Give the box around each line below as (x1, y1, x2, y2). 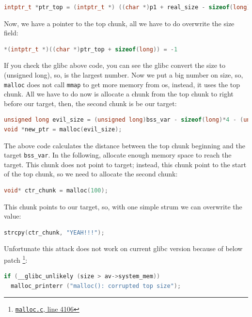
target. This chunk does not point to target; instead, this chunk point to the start (4, 159, 247, 169)
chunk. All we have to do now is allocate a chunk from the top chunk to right (4, 89, 234, 99)
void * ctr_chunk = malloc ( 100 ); (4, 187, 108, 194)
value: (4, 211, 21, 221)
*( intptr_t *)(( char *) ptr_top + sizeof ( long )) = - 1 (4, 46, 178, 53)
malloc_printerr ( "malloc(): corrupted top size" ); (11, 282, 181, 289)
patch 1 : (4, 254, 28, 265)
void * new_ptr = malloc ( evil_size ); (4, 126, 122, 133)
